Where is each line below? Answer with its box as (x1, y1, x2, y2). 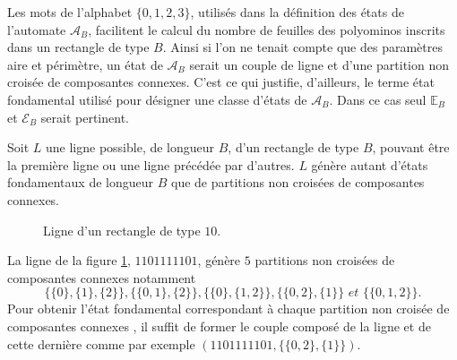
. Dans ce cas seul (329, 90, 427, 108)
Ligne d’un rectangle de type (43, 220, 201, 239)
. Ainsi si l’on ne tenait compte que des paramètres (162, 38, 443, 56)
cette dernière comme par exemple (7, 334, 195, 353)
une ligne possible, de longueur (46, 138, 215, 157)
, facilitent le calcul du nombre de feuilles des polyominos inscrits (88, 20, 445, 39)
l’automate (7, 20, 66, 39)
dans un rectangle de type (7, 38, 150, 56)
